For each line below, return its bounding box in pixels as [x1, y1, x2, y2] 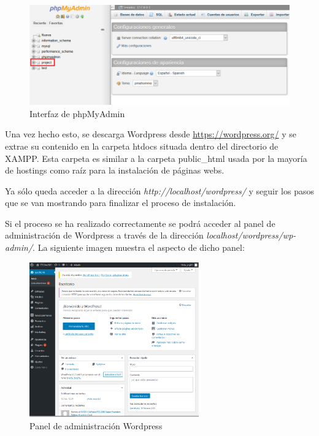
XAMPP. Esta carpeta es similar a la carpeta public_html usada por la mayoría [5, 151, 307, 164]
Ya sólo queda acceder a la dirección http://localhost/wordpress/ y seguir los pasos [5, 184, 314, 197]
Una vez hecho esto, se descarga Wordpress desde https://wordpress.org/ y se [5, 128, 297, 140]
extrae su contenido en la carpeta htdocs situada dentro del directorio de [5, 139, 279, 152]
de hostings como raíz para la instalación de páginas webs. [5, 164, 225, 177]
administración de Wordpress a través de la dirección [5, 229, 204, 242]
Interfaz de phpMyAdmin [29, 107, 125, 120]
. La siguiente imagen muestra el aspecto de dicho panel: [33, 241, 245, 254]
